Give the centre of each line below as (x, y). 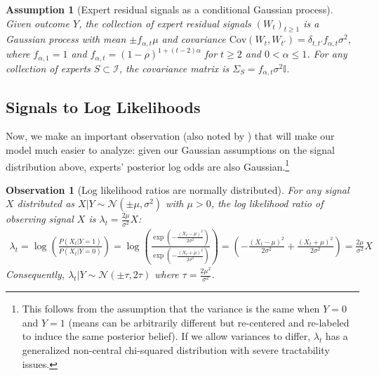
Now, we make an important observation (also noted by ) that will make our (170, 136)
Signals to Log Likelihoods (103, 106)
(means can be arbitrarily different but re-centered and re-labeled (209, 322)
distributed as (46, 203)
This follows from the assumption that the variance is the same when (171, 309)
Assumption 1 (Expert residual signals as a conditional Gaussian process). (169, 9)
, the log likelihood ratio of (267, 203)
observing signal (40, 219)
